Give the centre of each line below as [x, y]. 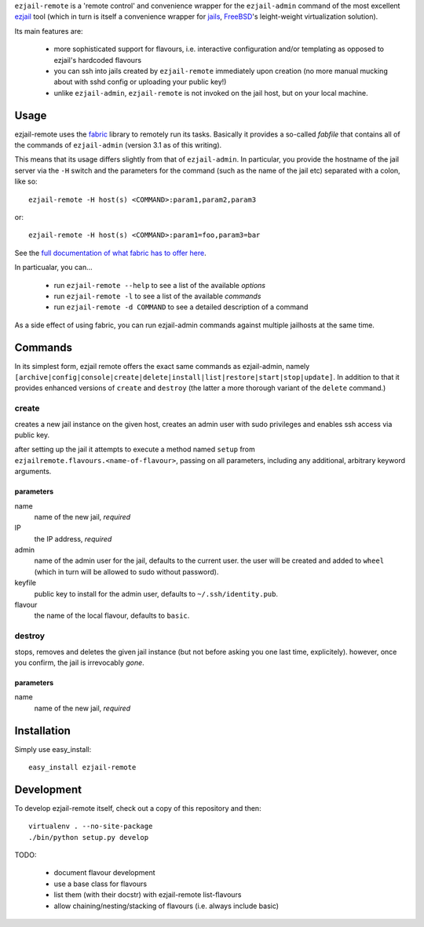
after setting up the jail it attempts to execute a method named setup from [135, 449]
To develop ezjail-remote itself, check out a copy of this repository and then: [138, 808]
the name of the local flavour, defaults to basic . [112, 615]
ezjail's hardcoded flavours [97, 60]
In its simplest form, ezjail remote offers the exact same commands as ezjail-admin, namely [162, 366]
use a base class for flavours [101, 884]
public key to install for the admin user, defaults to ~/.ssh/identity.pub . [156, 593]
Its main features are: [49, 31]
